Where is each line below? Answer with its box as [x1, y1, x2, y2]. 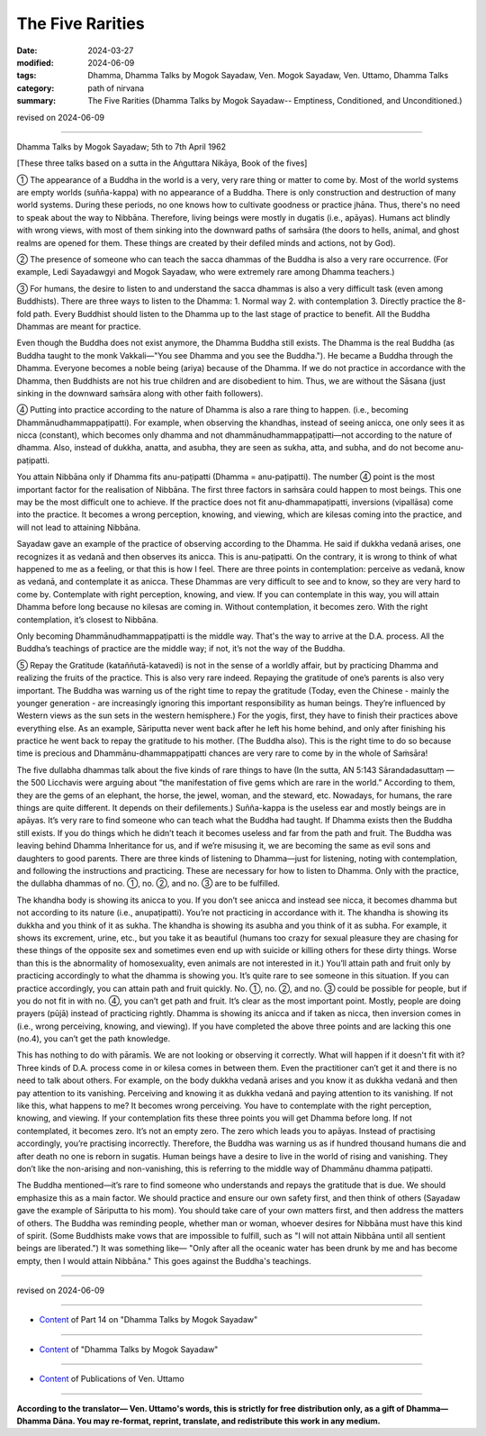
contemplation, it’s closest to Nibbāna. [16, 613, 159, 625]
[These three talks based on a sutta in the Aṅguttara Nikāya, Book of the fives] [16, 158, 308, 168]
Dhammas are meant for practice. [16, 321, 141, 332]
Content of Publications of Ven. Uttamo [39, 1374, 184, 1385]
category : [16, 82, 55, 94]
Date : [16, 45, 38, 56]
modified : [16, 57, 54, 68]
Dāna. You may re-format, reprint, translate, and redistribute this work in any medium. [52, 1415, 382, 1427]
